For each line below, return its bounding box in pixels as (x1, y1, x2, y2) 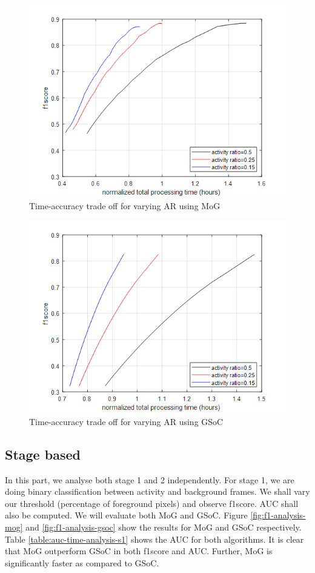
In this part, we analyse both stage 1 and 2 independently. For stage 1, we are (5, 473, 294, 486)
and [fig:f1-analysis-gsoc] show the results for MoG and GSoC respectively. (25, 520, 302, 533)
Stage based (5, 444, 81, 463)
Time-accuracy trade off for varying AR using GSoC (29, 415, 224, 427)
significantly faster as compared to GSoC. (5, 556, 159, 569)
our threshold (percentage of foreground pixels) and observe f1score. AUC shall (5, 497, 299, 509)
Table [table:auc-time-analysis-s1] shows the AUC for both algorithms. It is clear (5, 532, 304, 545)
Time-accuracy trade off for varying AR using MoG (29, 199, 220, 212)
